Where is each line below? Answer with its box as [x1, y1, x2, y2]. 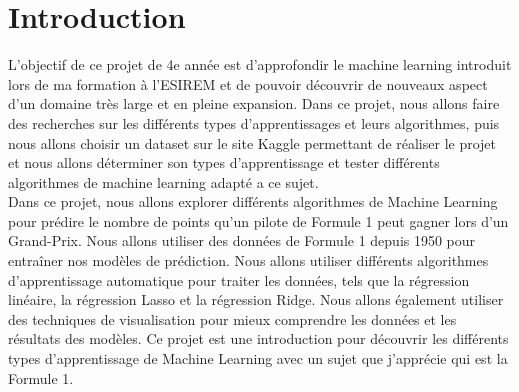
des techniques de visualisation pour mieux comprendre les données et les [8, 308, 457, 329]
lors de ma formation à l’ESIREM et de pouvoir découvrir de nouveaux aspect [8, 73, 488, 94]
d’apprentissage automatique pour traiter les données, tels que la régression [8, 269, 470, 290]
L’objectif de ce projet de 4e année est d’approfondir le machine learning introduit [8, 54, 512, 75]
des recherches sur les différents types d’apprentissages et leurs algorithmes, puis [8, 112, 500, 133]
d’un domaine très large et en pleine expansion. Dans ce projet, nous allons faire [8, 93, 500, 114]
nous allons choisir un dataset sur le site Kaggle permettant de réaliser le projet [8, 132, 497, 153]
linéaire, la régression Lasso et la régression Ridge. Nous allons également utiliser [8, 289, 504, 310]
